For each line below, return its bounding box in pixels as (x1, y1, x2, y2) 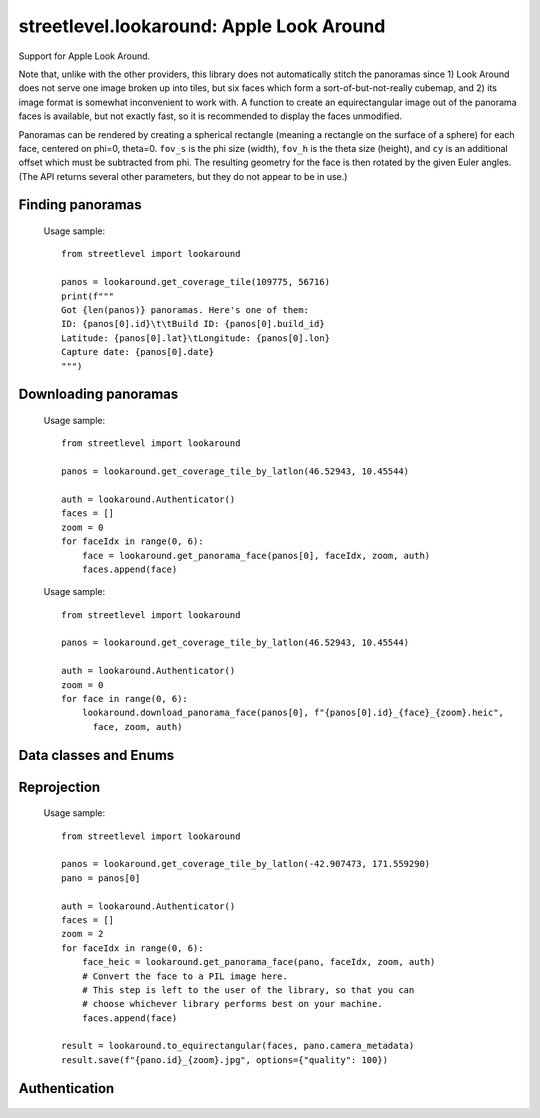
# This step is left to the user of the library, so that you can (81, 984, 415, 995)
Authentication (18, 1080, 115, 1097)
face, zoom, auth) (92, 721, 183, 732)
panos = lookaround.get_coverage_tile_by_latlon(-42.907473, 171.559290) (61, 858, 431, 870)
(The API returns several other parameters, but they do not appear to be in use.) (18, 170, 348, 182)
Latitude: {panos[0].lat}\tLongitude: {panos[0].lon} (61, 332, 330, 344)
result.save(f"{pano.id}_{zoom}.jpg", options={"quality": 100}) (61, 1054, 389, 1065)
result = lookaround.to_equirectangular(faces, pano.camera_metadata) (61, 1040, 415, 1052)
